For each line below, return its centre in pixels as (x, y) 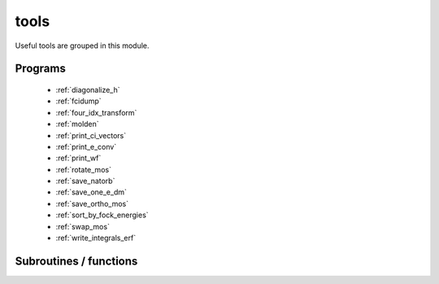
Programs (41, 69)
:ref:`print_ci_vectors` (91, 135)
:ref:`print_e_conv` (86, 146)
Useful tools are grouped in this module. (82, 46)
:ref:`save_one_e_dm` (91, 192)
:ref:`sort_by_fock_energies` (102, 215)
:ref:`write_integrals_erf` (96, 238)
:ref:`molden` (77, 124)
